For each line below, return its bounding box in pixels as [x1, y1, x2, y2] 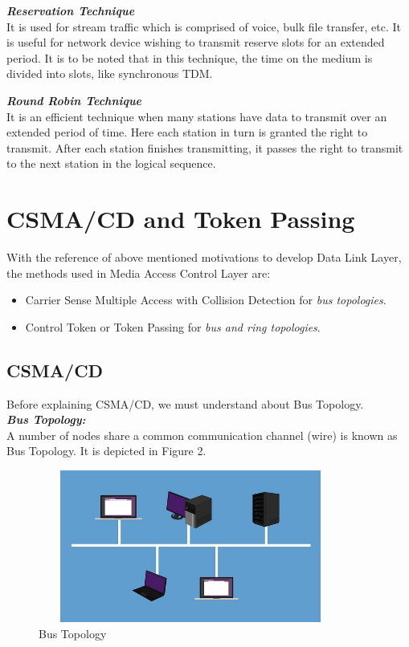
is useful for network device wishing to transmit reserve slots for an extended [6, 34, 385, 51]
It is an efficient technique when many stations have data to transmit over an [6, 108, 387, 124]
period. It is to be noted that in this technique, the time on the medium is [6, 49, 373, 66]
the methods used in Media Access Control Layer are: [6, 264, 271, 281]
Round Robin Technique [6, 92, 142, 108]
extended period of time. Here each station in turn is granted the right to [6, 124, 368, 140]
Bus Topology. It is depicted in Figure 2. [6, 442, 207, 459]
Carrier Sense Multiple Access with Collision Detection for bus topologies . [25, 291, 387, 308]
